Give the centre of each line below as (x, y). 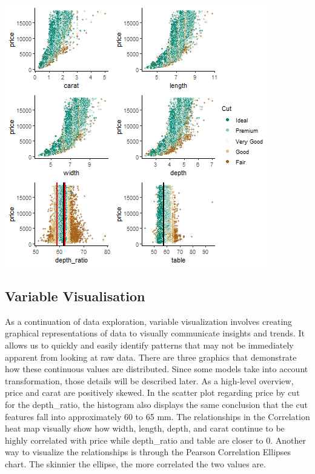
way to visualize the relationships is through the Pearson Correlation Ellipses (148, 452)
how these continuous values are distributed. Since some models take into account (157, 369)
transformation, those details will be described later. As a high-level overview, (149, 380)
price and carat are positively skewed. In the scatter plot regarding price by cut (152, 392)
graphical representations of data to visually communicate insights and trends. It (155, 333)
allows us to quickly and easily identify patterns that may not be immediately (149, 345)
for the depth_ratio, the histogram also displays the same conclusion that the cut (156, 404)
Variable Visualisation (75, 295)
